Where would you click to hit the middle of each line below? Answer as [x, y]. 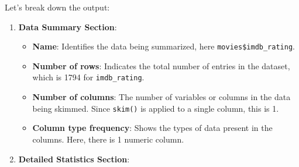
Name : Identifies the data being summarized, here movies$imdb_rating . [164, 46]
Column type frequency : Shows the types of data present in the [152, 128]
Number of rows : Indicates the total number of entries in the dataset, [161, 65]
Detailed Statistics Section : [74, 159]
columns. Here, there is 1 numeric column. [108, 139]
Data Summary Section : [68, 26]
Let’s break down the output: [57, 7]
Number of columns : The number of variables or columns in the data [161, 97]
